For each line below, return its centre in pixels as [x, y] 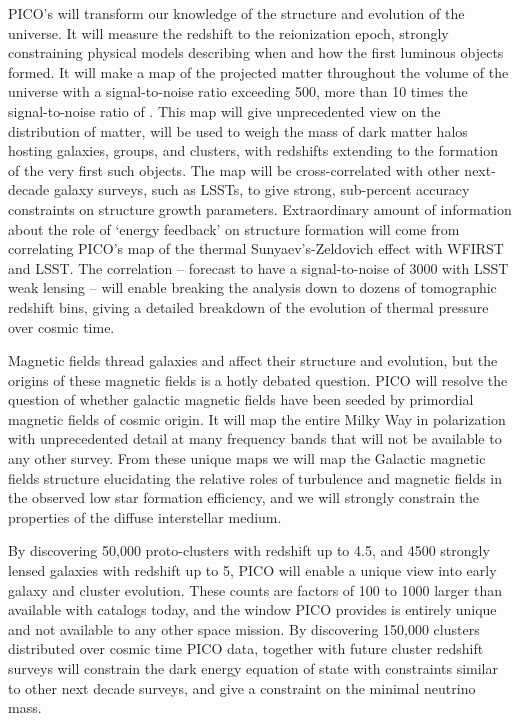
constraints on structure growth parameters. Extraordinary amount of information [260, 208]
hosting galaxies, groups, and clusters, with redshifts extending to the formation [253, 150]
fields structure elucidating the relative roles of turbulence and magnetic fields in [255, 477]
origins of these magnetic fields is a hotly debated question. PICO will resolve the [258, 379]
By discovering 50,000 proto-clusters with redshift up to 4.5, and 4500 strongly [249, 550]
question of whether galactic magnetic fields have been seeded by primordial [241, 399]
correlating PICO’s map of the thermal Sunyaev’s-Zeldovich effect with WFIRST [256, 248]
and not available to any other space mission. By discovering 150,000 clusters [244, 628]
